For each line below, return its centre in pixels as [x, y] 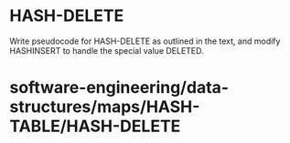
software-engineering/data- [119, 88]
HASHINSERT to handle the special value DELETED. [107, 50]
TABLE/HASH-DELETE [95, 126]
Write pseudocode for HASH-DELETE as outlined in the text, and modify [145, 41]
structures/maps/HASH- [105, 107]
